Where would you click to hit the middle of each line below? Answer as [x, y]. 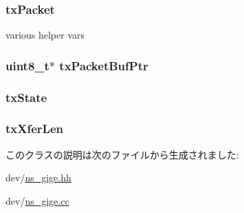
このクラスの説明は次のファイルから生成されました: [122, 154]
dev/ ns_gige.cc [37, 200]
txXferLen [34, 129]
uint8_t [27, 65]
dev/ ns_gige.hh [38, 177]
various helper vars [45, 35]
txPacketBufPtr [104, 65]
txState [26, 97]
